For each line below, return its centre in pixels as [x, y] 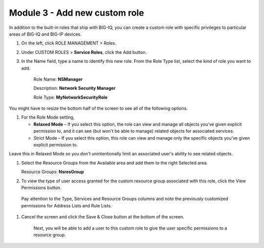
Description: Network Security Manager [75, 88]
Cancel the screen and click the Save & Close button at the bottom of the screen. [103, 217]
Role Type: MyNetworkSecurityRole [70, 97]
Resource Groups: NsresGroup [53, 172]
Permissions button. [41, 187]
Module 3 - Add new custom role [77, 13]
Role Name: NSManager [58, 79]
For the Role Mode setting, [48, 117]
